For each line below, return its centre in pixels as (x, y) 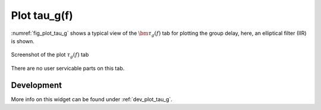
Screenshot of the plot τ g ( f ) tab (50, 55)
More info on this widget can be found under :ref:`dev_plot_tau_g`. (92, 99)
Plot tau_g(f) (42, 15)
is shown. (23, 41)
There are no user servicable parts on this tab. (68, 68)
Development (37, 85)
